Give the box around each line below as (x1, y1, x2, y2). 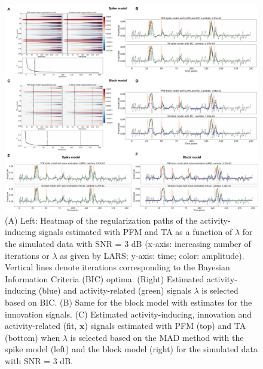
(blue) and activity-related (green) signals (38, 284, 191, 297)
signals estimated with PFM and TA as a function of (38, 225, 233, 238)
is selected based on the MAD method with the (70, 331, 244, 343)
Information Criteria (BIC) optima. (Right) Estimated (5, 272, 204, 285)
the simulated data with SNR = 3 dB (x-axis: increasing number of (5, 237, 251, 249)
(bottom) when (5, 331, 60, 343)
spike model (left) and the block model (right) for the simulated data (5, 343, 258, 355)
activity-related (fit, (5, 319, 77, 332)
